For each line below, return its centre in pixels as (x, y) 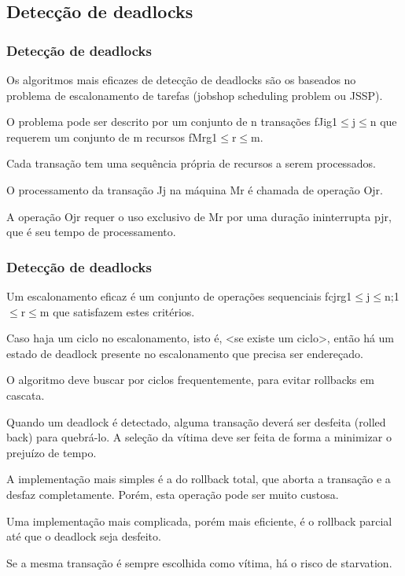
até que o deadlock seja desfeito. (84, 536)
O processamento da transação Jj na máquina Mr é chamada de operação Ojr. (195, 189)
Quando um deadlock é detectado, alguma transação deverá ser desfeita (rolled (196, 421)
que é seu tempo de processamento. (91, 232)
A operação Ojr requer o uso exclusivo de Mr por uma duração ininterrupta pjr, (199, 216)
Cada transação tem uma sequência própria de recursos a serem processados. (191, 163)
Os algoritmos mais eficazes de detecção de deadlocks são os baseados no (181, 79)
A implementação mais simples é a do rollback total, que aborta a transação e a (199, 479)
